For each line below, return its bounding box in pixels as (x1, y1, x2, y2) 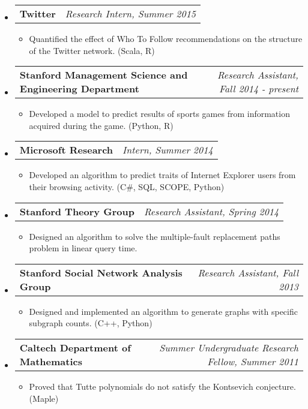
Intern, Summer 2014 (122, 143, 213, 157)
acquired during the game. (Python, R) (29, 119, 174, 131)
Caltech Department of (19, 340, 131, 354)
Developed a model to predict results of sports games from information (29, 107, 290, 120)
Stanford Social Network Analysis (19, 265, 183, 279)
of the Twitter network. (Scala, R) (29, 44, 155, 56)
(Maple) (29, 392, 59, 404)
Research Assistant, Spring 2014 (143, 204, 279, 218)
